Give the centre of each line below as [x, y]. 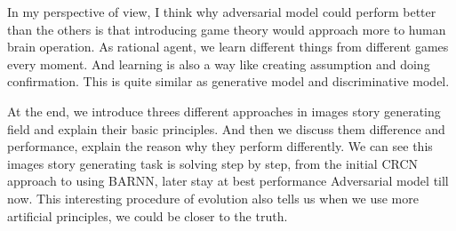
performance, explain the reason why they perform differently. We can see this [220, 146]
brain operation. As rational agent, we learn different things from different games [228, 47]
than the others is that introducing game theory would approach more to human [227, 29]
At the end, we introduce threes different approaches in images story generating [224, 111]
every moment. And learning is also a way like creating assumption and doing [219, 64]
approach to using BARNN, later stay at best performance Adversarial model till [228, 181]
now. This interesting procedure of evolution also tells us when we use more [213, 198]
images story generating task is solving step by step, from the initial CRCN [213, 163]
